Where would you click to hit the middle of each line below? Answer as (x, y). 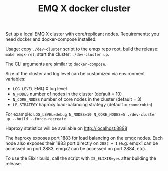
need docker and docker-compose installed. (51, 39)
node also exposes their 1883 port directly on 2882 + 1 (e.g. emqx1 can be (82, 143)
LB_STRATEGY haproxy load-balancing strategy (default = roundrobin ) (82, 105)
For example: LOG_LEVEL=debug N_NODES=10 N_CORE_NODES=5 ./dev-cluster (81, 114)
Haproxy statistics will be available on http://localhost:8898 (66, 128)
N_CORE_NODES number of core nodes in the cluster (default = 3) (77, 99)
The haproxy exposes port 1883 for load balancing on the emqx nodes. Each (84, 138)
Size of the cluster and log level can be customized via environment (75, 74)
